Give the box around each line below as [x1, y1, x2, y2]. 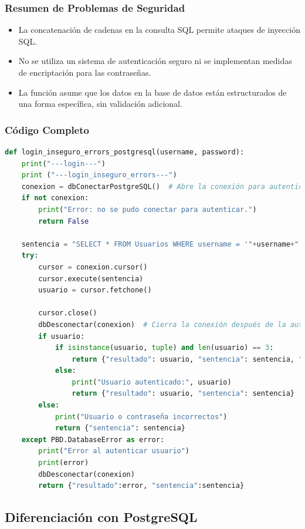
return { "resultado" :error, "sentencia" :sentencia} [38, 481, 245, 490]
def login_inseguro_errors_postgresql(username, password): [5, 148, 245, 156]
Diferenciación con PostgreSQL [5, 508, 198, 526]
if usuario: [38, 332, 85, 341]
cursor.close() [38, 309, 97, 318]
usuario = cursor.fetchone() [38, 286, 152, 295]
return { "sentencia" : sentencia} [55, 424, 185, 433]
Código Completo [5, 122, 89, 137]
